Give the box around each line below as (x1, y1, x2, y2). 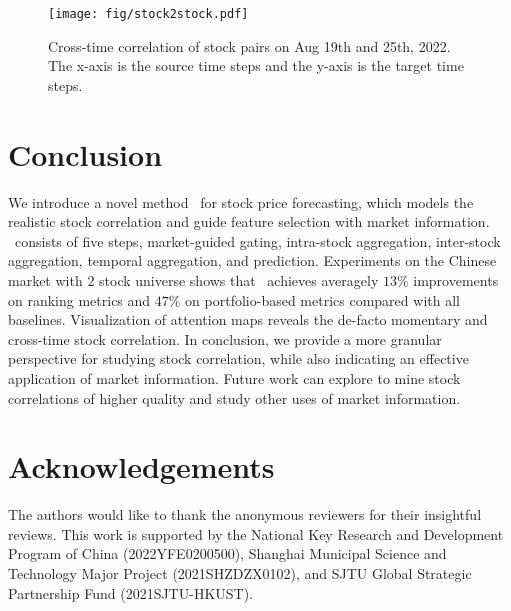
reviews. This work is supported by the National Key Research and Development (8, 523, 504, 544)
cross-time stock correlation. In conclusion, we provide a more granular (8, 328, 442, 349)
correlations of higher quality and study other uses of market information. (8, 387, 461, 408)
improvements (413, 269, 499, 290)
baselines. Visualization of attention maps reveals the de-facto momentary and (8, 309, 488, 330)
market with (8, 269, 83, 290)
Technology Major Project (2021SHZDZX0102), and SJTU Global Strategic (8, 563, 472, 583)
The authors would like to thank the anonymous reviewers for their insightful (8, 504, 482, 525)
